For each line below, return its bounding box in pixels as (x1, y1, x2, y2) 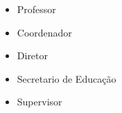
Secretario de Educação (17, 71, 116, 85)
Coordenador (17, 25, 72, 39)
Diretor (17, 48, 49, 63)
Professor (17, 2, 56, 16)
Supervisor (17, 94, 62, 109)
